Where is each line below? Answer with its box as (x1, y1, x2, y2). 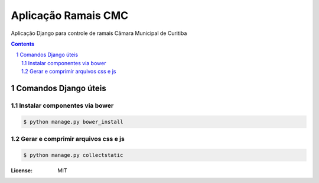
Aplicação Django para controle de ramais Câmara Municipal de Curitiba (11, 30, 187, 37)
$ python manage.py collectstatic (23, 152, 123, 158)
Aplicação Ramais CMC (11, 9, 129, 22)
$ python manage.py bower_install (23, 118, 123, 125)
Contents (11, 40, 35, 47)
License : (11, 166, 32, 174)
